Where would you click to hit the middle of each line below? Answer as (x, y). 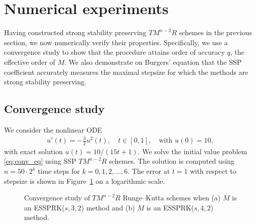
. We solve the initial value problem (193, 151)
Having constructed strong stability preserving (75, 32)
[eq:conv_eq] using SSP (40, 161)
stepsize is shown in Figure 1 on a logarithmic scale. (85, 181)
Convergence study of (57, 198)
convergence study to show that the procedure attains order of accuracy (114, 52)
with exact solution (34, 151)
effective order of (30, 62)
